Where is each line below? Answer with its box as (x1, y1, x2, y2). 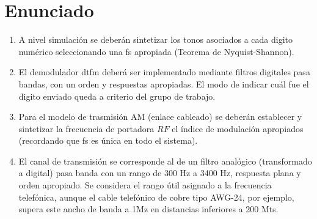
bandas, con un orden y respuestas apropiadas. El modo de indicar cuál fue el (18, 77, 309, 90)
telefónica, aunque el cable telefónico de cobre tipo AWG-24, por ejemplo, (18, 190, 294, 203)
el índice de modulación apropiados (172, 122, 304, 135)
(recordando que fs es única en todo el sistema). (18, 134, 198, 147)
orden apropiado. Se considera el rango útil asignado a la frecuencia (18, 179, 272, 191)
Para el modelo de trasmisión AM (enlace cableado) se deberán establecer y (18, 110, 302, 123)
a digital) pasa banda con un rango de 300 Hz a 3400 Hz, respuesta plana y (18, 166, 301, 179)
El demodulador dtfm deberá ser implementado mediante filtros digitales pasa (18, 65, 310, 78)
